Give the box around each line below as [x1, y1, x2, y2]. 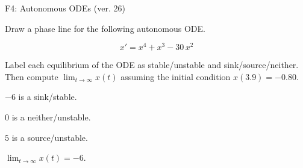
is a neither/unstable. [11, 111, 91, 123]
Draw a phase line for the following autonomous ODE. [5, 22, 205, 34]
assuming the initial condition [120, 70, 231, 82]
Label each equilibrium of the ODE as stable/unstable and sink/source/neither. [5, 58, 299, 71]
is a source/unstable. [11, 131, 88, 143]
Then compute [5, 70, 58, 82]
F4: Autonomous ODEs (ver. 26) [5, 2, 125, 14]
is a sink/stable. [18, 90, 77, 103]
